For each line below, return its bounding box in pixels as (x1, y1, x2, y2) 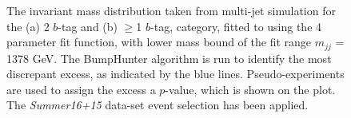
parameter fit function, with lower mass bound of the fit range (6, 33, 312, 50)
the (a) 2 (6, 18, 50, 34)
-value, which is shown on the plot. (165, 81, 336, 97)
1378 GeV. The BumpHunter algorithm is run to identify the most (6, 49, 332, 66)
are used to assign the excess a (6, 81, 156, 97)
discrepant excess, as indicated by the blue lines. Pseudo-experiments (6, 65, 345, 82)
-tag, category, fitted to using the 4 (150, 18, 322, 34)
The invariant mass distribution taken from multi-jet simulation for (6, 2, 336, 18)
